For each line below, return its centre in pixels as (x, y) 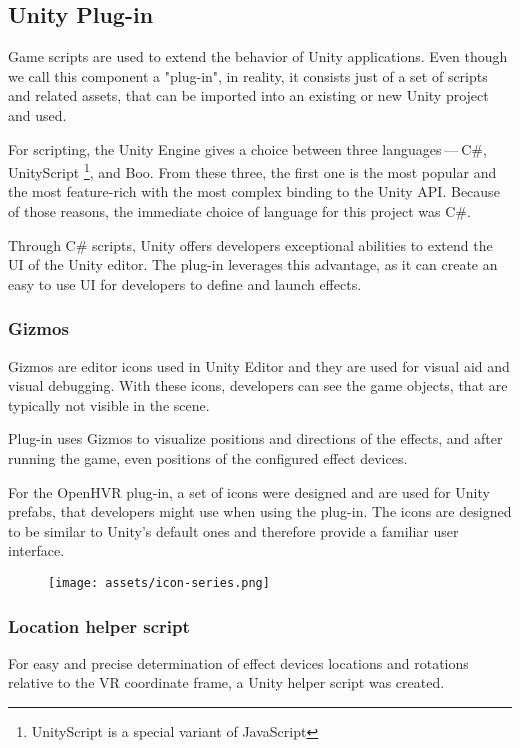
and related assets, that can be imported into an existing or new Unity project (248, 95)
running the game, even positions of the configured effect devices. (208, 457)
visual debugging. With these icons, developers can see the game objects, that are (258, 385)
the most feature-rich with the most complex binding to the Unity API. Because (254, 191)
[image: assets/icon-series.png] (159, 582)
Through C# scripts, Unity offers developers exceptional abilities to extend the (250, 244)
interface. (36, 550)
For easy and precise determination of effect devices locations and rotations (238, 662)
